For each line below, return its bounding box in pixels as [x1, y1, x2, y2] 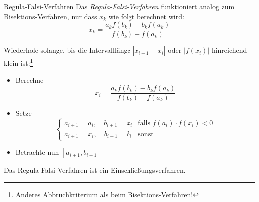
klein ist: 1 [4, 56, 33, 68]
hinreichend [211, 45, 247, 55]
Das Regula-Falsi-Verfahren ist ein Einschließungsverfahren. [4, 165, 186, 175]
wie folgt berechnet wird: [108, 11, 184, 21]
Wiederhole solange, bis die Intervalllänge [4, 45, 130, 55]
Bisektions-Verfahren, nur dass [4, 11, 97, 21]
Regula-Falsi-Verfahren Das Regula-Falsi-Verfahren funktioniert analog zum [4, 1, 235, 11]
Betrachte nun [15, 147, 59, 157]
